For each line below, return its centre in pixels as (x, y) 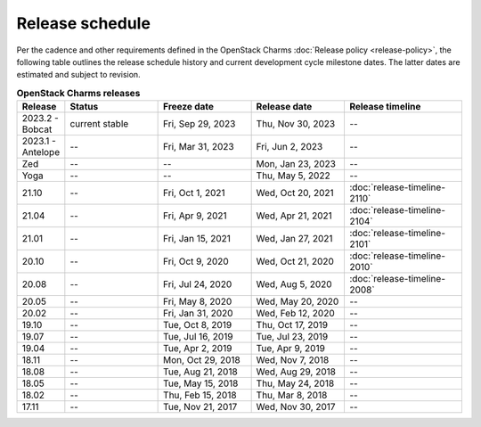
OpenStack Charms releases (78, 93)
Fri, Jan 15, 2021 (197, 239)
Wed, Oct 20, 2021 (295, 193)
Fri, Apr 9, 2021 (195, 216)
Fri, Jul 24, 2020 (198, 284)
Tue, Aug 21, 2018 (200, 372)
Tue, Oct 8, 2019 (198, 325)
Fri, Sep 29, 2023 (200, 124)
